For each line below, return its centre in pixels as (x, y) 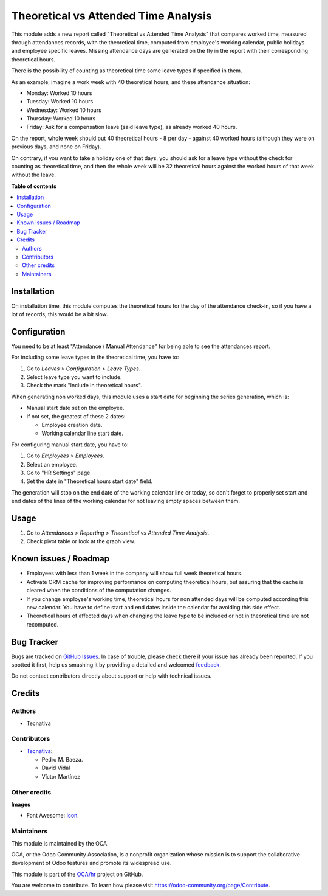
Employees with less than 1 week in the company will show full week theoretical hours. (135, 573)
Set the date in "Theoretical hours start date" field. (90, 481)
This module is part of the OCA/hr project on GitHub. (77, 874)
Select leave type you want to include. (74, 377)
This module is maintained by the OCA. (60, 843)
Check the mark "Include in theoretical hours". (84, 386)
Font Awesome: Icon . (53, 816)
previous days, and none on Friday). (56, 147)
